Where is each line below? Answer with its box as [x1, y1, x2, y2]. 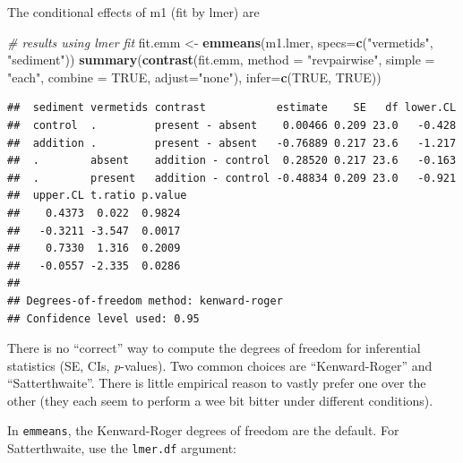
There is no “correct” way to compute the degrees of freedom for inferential [7, 339, 421, 357]
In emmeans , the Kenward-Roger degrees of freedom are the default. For [7, 421, 399, 440]
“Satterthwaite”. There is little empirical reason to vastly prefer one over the [7, 373, 426, 392]
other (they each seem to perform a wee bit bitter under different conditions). [7, 390, 433, 409]
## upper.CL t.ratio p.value [7, 189, 187, 202]
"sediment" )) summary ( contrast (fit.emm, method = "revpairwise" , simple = [7, 50, 435, 69]
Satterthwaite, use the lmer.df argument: [7, 439, 236, 458]
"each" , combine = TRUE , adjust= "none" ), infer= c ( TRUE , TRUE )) [7, 67, 382, 86]
